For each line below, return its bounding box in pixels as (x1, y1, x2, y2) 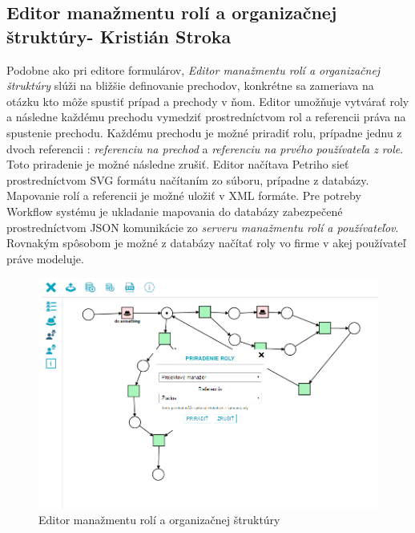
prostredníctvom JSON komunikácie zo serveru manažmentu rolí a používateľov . (6, 218, 399, 235)
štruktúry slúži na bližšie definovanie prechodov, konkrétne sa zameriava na (6, 77, 374, 94)
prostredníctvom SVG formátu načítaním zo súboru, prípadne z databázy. (6, 171, 369, 188)
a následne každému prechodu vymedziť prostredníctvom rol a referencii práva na (6, 108, 406, 125)
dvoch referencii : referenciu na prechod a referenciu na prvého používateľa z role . (6, 140, 404, 157)
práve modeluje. (6, 250, 84, 266)
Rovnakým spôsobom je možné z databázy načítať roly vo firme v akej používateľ (6, 234, 406, 251)
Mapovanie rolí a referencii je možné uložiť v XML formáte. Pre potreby (6, 187, 361, 204)
